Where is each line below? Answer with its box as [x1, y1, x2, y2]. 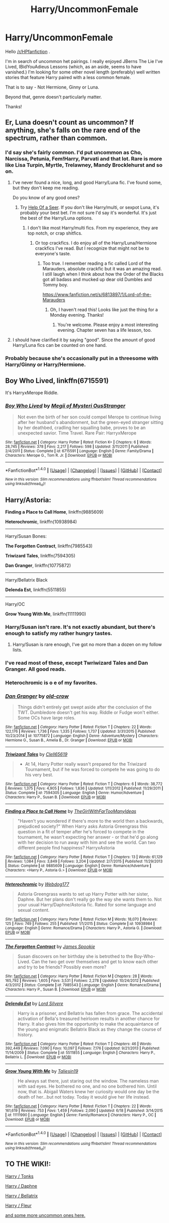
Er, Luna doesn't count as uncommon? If [5, 118, 134, 127]
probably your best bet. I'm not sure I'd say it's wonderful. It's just [20, 209, 157, 215]
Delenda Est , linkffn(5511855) [5, 587, 66, 593]
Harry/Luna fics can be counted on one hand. [12, 342, 107, 348]
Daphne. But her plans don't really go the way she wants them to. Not [17, 896, 162, 902]
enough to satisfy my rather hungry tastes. [5, 630, 113, 637]
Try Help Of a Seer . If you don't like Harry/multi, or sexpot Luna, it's [20, 204, 159, 210]
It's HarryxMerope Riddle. [5, 390, 59, 396]
